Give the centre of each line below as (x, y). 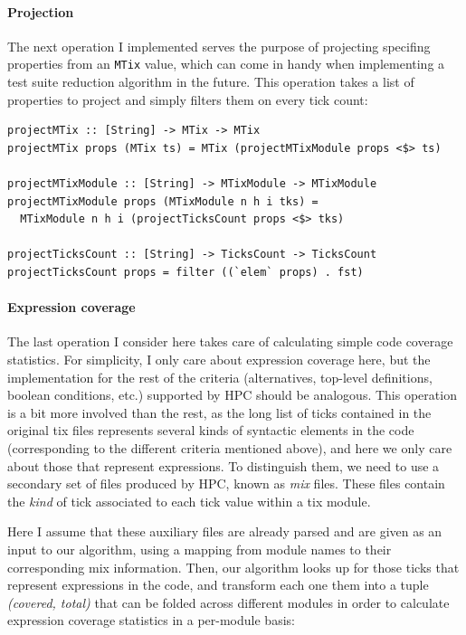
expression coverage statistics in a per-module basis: (151, 620)
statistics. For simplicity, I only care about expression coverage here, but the (219, 359)
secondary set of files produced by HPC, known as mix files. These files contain (226, 483)
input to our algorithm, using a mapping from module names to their (200, 549)
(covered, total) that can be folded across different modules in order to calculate (228, 602)
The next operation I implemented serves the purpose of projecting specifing (219, 46)
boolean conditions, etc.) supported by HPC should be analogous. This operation (232, 395)
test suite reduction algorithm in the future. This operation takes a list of (211, 82)
